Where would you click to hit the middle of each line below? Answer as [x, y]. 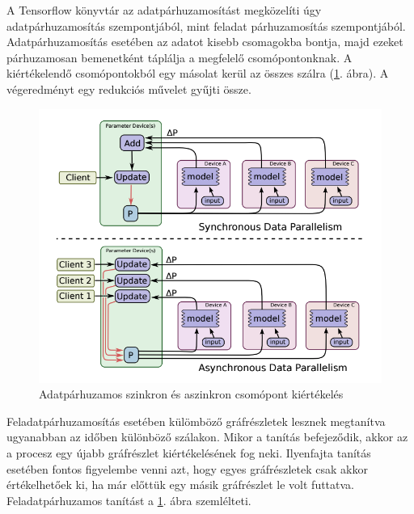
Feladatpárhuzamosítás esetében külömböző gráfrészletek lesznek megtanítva [196, 421]
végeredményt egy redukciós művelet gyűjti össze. [129, 88]
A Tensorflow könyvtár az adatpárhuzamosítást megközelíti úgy [164, 10]
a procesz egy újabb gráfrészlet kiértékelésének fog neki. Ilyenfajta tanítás [189, 453]
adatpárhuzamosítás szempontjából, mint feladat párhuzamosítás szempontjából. [206, 25]
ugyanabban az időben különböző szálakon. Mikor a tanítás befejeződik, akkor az [207, 437]
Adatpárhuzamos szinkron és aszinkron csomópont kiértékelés [191, 394]
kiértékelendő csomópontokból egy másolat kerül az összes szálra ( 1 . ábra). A [198, 73]
